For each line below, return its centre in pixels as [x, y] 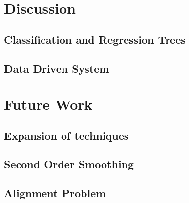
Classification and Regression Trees [95, 39]
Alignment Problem [55, 193]
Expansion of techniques [66, 135]
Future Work [48, 104]
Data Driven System [57, 68]
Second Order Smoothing [69, 164]
